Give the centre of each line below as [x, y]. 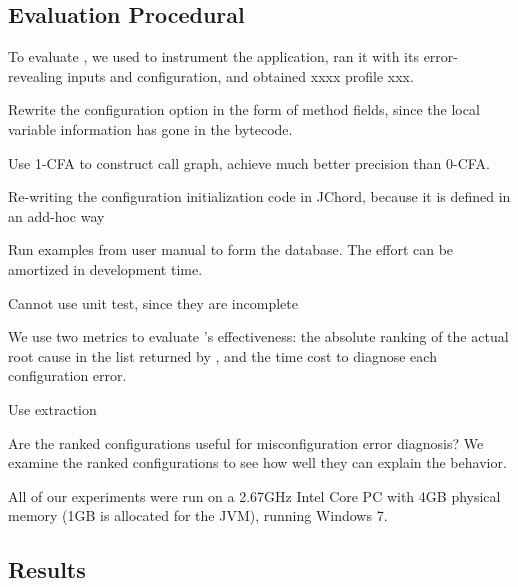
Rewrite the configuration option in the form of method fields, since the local [244, 109]
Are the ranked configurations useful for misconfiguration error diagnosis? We [246, 442]
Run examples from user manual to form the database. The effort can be [231, 249]
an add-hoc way [56, 215]
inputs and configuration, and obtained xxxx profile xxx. [240, 75]
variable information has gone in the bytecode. [150, 128]
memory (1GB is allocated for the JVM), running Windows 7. [198, 515]
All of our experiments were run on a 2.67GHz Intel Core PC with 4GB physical [254, 495]
